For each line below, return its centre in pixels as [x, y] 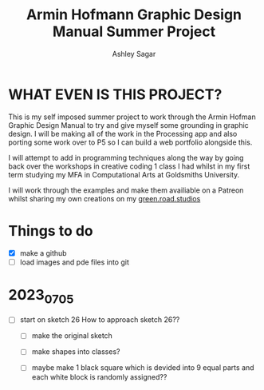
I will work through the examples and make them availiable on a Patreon [126, 190]
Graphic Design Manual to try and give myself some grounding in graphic [128, 125]
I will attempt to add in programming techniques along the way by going [126, 157]
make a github [43, 253]
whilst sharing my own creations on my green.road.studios [104, 198]
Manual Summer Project [134, 32]
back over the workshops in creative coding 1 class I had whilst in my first [129, 166]
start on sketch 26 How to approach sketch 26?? [100, 320]
